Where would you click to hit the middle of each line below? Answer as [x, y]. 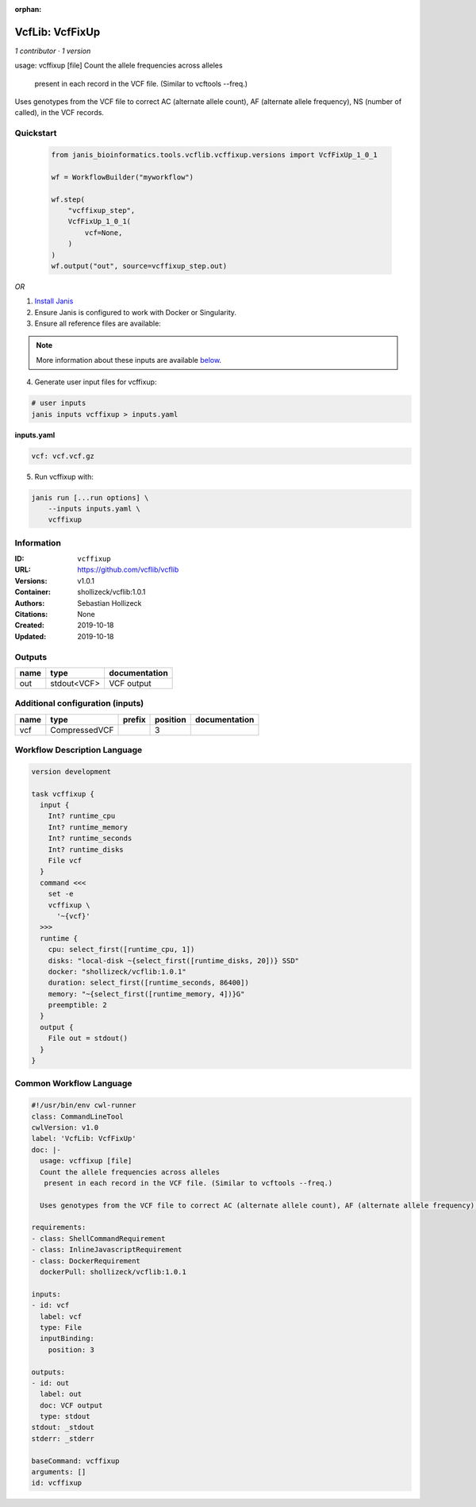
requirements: [59, 1228]
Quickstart [36, 133]
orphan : [28, 9]
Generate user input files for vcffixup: [96, 382]
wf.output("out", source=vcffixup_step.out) [139, 266]
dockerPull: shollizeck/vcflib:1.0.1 [113, 1272]
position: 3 [71, 1349]
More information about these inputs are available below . [129, 360]
